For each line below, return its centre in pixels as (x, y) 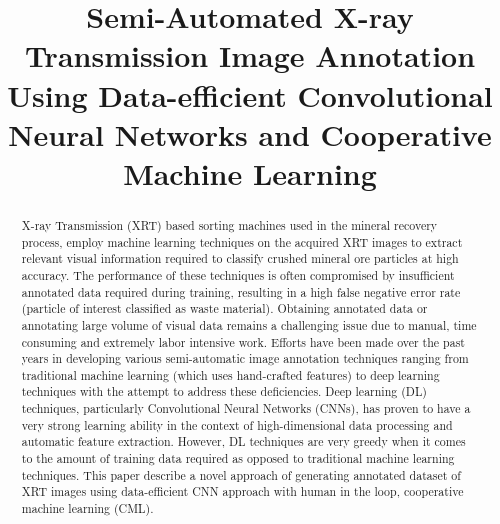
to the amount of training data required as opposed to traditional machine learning (238, 458)
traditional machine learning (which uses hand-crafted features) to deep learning (230, 374)
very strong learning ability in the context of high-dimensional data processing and (237, 424)
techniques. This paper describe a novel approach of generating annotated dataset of (241, 474)
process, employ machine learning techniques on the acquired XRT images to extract (242, 241)
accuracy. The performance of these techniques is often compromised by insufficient (238, 274)
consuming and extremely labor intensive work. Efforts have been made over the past (243, 341)
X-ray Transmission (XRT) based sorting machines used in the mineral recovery (229, 224)
